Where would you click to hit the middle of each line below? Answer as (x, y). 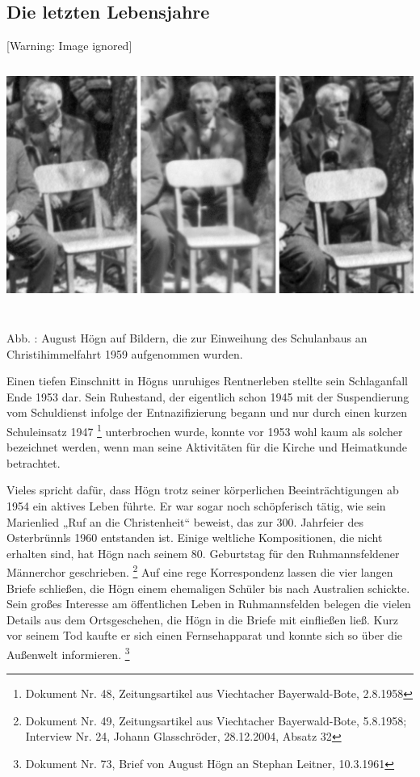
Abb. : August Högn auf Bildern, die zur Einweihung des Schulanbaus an (187, 337)
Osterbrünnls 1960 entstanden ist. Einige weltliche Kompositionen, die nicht (195, 538)
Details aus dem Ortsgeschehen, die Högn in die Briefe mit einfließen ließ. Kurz (202, 619)
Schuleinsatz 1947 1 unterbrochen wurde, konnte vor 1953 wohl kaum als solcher (205, 430)
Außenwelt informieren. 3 (68, 653)
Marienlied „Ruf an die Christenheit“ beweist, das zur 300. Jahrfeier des (185, 521)
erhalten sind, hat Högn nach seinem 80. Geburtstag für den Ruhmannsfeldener (203, 553)
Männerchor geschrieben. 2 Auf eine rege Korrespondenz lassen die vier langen (200, 571)
